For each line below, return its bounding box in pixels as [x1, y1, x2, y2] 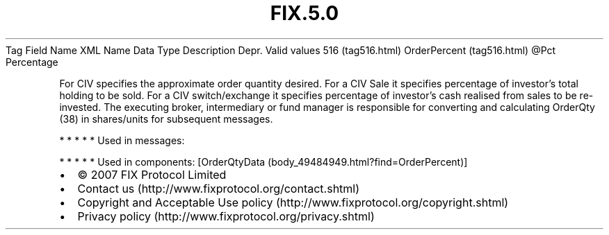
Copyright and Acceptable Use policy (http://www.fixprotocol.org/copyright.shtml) [77, 195, 509, 209]
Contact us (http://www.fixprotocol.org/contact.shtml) [77, 181, 360, 195]
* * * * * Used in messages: [59, 134, 185, 146]
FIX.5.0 [270, 1, 339, 25]
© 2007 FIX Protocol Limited [77, 167, 227, 182]
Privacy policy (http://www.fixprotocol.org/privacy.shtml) [77, 209, 375, 223]
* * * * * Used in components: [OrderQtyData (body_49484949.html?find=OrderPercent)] [59, 155, 468, 168]
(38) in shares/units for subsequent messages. [59, 112, 273, 125]
